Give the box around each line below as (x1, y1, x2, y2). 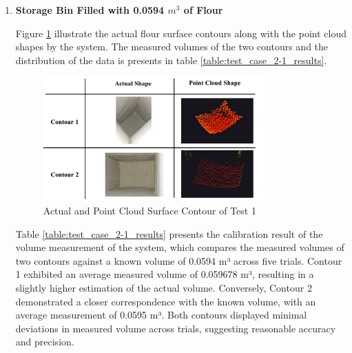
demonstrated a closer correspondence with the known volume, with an (15, 294, 316, 308)
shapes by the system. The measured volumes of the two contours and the (15, 39, 329, 54)
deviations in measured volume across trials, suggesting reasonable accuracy (15, 321, 336, 335)
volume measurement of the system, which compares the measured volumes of (15, 240, 344, 254)
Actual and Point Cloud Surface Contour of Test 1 (43, 203, 256, 218)
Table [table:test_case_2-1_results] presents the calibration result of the (15, 226, 323, 241)
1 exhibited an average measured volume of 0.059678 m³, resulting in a (15, 267, 314, 281)
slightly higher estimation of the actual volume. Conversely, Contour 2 (15, 281, 312, 295)
